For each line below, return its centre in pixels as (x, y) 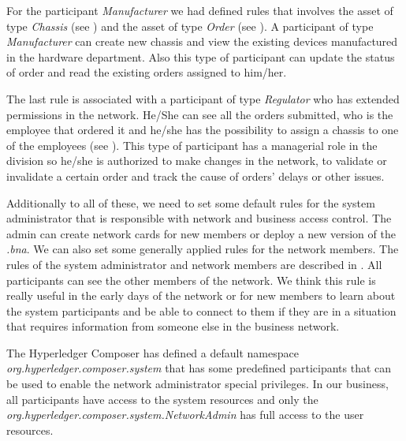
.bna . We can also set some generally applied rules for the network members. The (203, 249)
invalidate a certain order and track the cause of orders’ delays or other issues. (196, 176)
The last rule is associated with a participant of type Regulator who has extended (203, 98)
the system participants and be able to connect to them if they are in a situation (201, 310)
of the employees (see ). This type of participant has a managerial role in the (192, 145)
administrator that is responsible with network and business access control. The (199, 218)
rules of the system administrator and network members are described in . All (194, 264)
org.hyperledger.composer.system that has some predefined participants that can (199, 368)
